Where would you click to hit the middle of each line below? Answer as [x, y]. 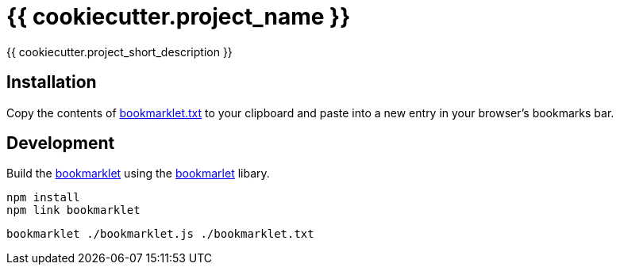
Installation [52, 82]
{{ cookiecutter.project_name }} [179, 17]
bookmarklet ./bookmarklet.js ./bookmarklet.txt [160, 234]
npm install [43, 198]
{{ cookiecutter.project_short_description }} [119, 52]
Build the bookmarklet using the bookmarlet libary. [138, 174]
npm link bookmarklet [73, 210]
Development [61, 143]
